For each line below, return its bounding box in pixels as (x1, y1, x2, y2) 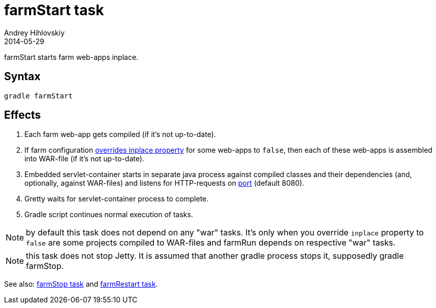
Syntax (4, 70, 41, 83)
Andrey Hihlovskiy (4, 28, 65, 37)
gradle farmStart (4, 91, 73, 100)
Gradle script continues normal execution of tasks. (24, 210, 193, 219)
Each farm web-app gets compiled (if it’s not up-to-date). (24, 130, 216, 139)
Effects (4, 109, 41, 122)
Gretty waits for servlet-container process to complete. (24, 194, 209, 203)
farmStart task (4, 2, 104, 19)
